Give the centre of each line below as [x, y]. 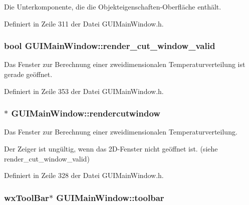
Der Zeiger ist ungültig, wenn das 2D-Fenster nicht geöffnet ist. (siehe [111, 148]
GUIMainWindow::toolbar [110, 197]
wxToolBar [27, 197]
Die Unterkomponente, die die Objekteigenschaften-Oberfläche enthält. [113, 6]
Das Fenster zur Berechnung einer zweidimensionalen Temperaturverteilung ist [125, 64]
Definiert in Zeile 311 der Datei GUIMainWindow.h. [84, 23]
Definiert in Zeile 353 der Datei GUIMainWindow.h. [84, 91]
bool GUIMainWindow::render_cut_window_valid [110, 46]
